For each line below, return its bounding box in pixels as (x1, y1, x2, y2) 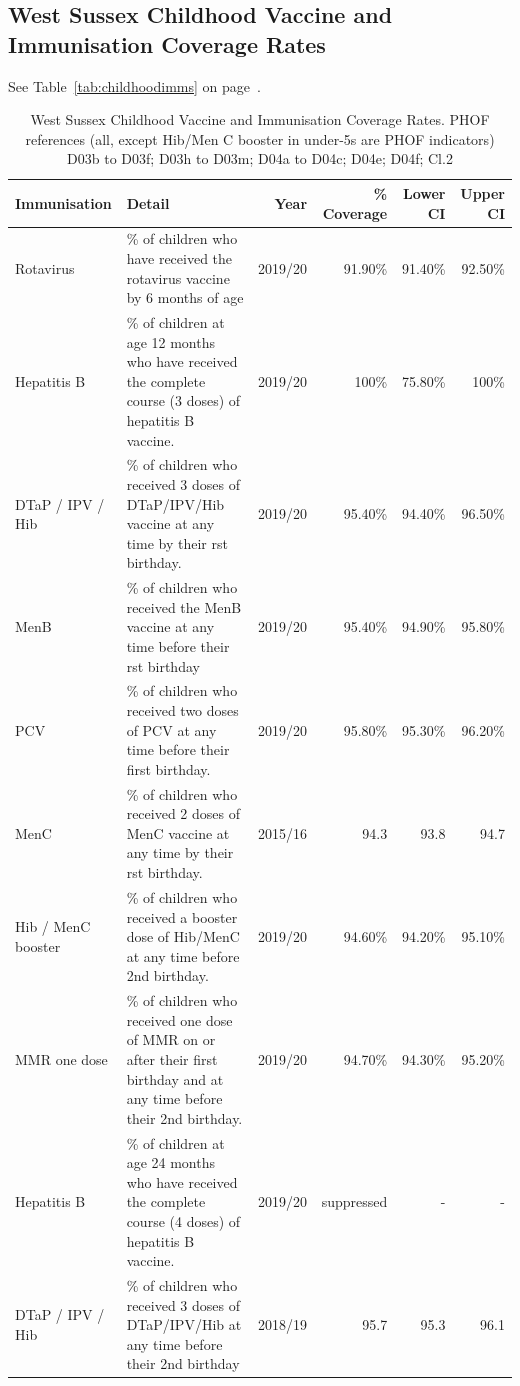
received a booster (126, 906, 238, 927)
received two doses (126, 700, 239, 721)
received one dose (126, 1009, 233, 1030)
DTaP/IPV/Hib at (126, 1314, 242, 1335)
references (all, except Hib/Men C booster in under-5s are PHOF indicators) (25, 128, 495, 149)
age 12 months (126, 331, 215, 352)
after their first (126, 1048, 218, 1069)
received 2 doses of (126, 803, 240, 824)
